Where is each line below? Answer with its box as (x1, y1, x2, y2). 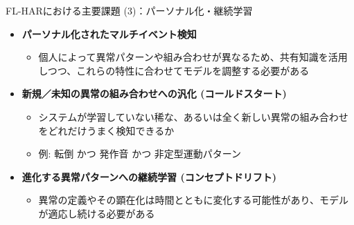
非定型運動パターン (154, 146, 242, 161)
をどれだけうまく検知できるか (38, 123, 175, 137)
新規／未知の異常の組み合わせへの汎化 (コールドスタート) (21, 86, 287, 101)
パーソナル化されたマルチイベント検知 (21, 26, 197, 41)
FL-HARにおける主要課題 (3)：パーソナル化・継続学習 (6, 3, 253, 17)
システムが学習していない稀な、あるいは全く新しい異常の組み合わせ (38, 109, 348, 124)
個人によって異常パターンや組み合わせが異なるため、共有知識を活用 (38, 50, 348, 64)
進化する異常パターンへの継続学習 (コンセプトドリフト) (21, 169, 276, 184)
